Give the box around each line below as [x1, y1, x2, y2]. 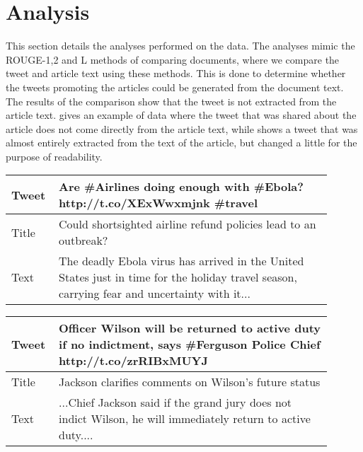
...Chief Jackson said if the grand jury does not [59, 394, 292, 411]
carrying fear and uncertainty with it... [59, 285, 250, 302]
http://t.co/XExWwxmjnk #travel [59, 195, 258, 211]
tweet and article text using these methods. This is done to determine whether [6, 66, 346, 81]
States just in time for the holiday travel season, [59, 269, 297, 286]
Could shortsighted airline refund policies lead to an [59, 216, 316, 233]
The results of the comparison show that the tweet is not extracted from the [6, 93, 337, 108]
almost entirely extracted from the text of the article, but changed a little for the [6, 135, 357, 150]
